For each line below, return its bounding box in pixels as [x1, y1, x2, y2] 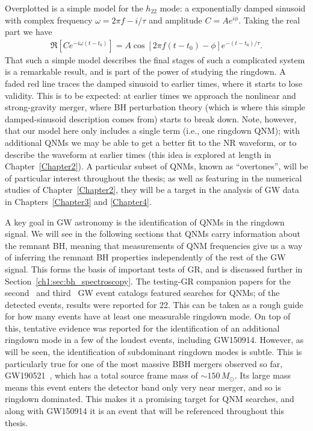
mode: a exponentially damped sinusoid [160, 2, 306, 14]
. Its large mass [234, 369, 291, 382]
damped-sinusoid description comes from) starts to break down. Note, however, [5, 112, 297, 125]
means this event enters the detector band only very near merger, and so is [5, 380, 281, 393]
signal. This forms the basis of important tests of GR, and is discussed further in [5, 262, 303, 275]
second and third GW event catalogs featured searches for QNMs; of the [5, 286, 280, 299]
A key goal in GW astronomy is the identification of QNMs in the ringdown [5, 215, 285, 228]
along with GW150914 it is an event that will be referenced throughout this [5, 404, 284, 417]
